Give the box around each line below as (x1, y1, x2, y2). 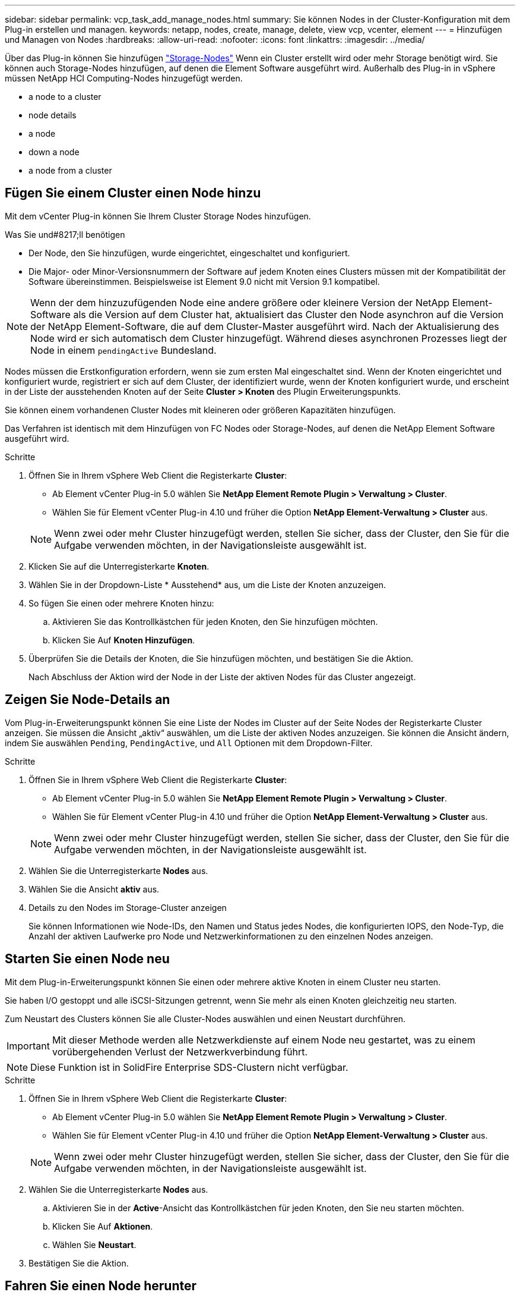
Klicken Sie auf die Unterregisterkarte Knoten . (28, 561, 210, 571)
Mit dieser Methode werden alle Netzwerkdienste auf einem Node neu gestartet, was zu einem (52, 1033, 475, 1046)
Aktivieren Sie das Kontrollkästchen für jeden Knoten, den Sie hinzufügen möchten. (52, 616, 378, 627)
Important (7, 1039, 50, 1052)
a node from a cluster (28, 165, 112, 175)
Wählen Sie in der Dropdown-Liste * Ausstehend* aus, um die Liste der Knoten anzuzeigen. (28, 579, 386, 590)
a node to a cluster (28, 92, 102, 102)
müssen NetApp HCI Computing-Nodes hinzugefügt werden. (5, 73, 243, 83)
